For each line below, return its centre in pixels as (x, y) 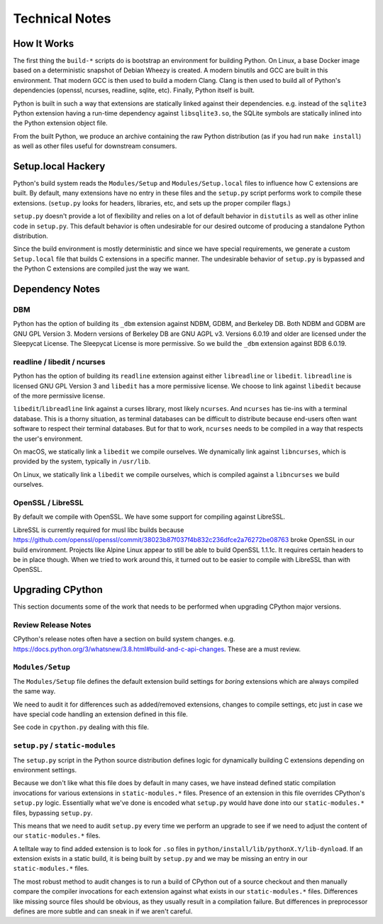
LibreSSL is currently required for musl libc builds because (99, 530)
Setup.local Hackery (59, 166)
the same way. (34, 692)
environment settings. (45, 770)
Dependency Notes (57, 289)
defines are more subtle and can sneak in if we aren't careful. (103, 911)
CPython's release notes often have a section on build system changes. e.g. (124, 639)
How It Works (44, 44)
